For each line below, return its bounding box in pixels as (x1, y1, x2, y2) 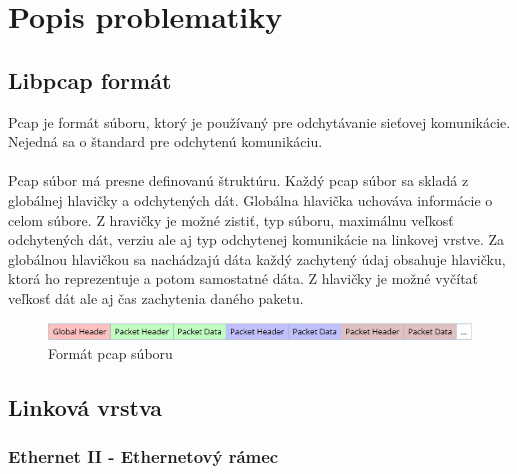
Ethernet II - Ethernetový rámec (8, 444, 279, 469)
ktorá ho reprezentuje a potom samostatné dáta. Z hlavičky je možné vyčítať (8, 268, 479, 289)
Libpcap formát (8, 64, 172, 95)
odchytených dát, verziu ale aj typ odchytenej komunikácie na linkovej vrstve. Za (8, 229, 504, 250)
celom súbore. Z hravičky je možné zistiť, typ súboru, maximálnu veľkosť (8, 209, 454, 230)
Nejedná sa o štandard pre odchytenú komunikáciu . (8, 131, 323, 152)
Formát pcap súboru (48, 343, 173, 364)
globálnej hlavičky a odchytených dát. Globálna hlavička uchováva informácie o (8, 189, 493, 210)
